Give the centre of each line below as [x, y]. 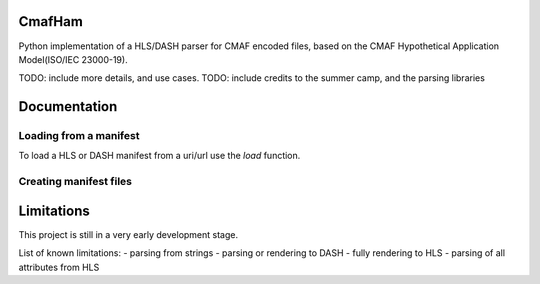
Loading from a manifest [79, 136]
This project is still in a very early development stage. [128, 234]
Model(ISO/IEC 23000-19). [73, 59]
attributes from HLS [59, 267]
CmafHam [51, 21]
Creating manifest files [75, 182]
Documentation [68, 106]
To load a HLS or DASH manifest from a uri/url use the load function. [159, 156]
